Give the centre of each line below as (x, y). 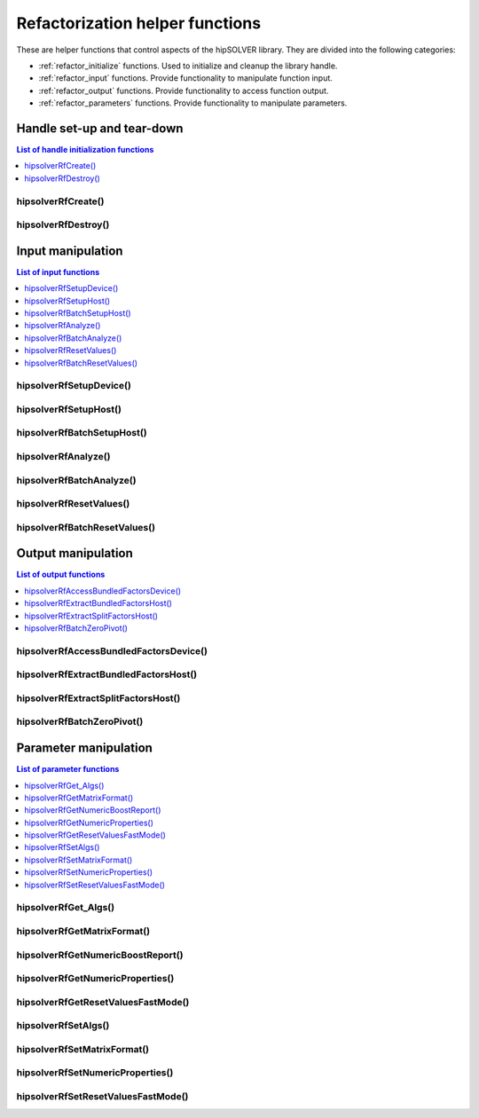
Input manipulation (70, 251)
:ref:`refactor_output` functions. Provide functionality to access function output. (184, 91)
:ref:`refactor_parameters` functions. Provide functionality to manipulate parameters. (193, 103)
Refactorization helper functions (139, 23)
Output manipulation (75, 553)
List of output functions (61, 575)
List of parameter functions (68, 769)
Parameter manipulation (84, 748)
